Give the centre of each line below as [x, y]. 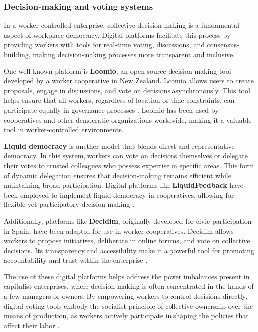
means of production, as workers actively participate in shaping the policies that [126, 315]
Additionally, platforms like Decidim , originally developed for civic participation [128, 221]
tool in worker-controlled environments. [64, 129]
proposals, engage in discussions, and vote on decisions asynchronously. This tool [127, 90]
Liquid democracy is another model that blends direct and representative [119, 146]
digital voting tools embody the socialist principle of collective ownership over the [129, 305]
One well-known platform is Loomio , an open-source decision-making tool [118, 71]
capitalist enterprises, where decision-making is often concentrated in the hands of [129, 286]
